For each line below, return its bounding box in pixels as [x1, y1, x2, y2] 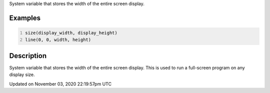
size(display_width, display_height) [25, 30, 117, 35]
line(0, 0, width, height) [25, 37, 91, 42]
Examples [9, 13, 41, 22]
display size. [9, 71, 35, 77]
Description [9, 51, 47, 60]
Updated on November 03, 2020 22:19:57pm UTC [9, 80, 112, 87]
